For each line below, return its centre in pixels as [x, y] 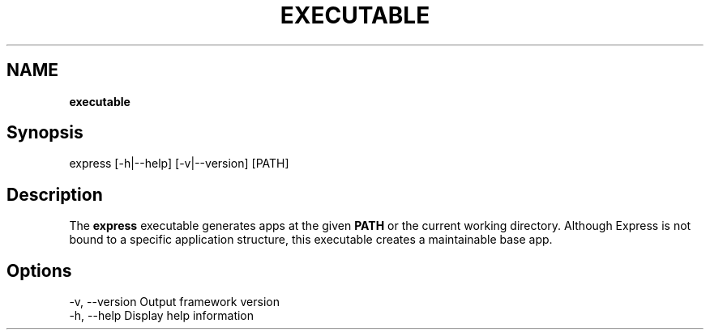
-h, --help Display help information [162, 316]
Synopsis [45, 133]
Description [55, 194]
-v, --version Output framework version [174, 302]
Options [39, 270]
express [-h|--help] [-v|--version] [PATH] [179, 164]
